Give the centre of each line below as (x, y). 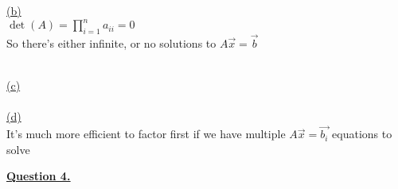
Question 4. (39, 176)
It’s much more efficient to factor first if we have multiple (146, 134)
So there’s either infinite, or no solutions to (111, 43)
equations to (362, 134)
